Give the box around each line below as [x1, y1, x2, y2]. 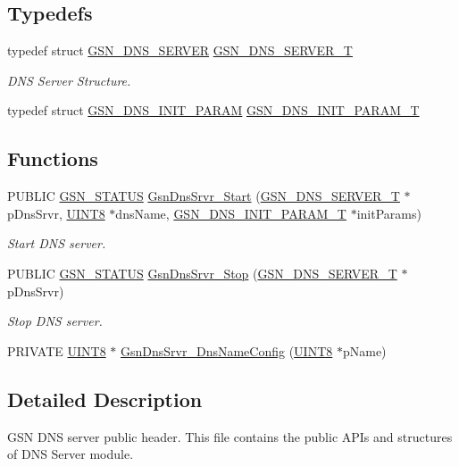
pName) [342, 341, 387, 360]
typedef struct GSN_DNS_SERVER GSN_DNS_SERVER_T [7, 41, 353, 60]
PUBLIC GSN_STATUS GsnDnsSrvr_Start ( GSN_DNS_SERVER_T [7, 187, 400, 205]
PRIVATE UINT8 [7, 341, 106, 360]
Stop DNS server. [7, 312, 103, 330]
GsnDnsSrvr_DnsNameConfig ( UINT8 [121, 341, 333, 360]
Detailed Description [7, 385, 203, 412]
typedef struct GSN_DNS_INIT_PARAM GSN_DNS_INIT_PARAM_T [7, 101, 420, 120]
